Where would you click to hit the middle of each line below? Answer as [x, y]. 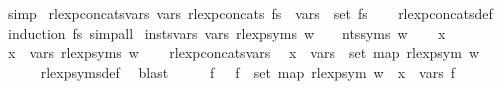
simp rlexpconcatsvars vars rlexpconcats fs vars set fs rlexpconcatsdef [250, 13]
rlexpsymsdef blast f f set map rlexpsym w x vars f [248, 71]
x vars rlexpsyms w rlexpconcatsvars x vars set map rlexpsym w [243, 52]
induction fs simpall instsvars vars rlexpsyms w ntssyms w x [226, 32]
